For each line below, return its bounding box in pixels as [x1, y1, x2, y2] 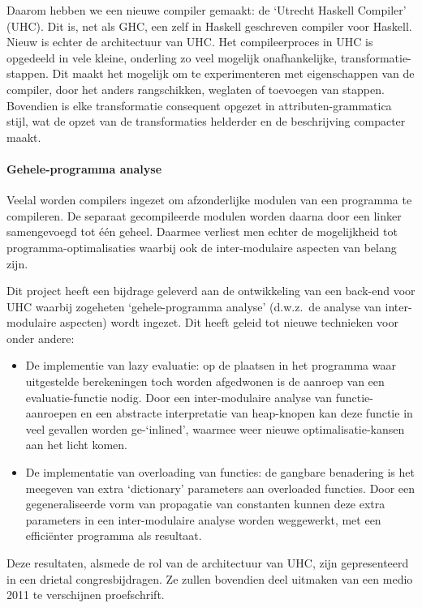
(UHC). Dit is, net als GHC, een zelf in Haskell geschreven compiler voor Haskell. [6, 17, 412, 34]
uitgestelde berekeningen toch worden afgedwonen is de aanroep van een [25, 373, 385, 390]
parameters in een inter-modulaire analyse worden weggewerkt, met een [25, 511, 381, 528]
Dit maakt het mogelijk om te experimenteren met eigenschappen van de [52, 65, 415, 82]
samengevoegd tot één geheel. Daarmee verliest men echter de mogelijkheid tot [6, 223, 398, 240]
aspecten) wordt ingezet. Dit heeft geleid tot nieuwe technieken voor [59, 314, 398, 331]
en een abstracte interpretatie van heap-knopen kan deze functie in [80, 405, 413, 422]
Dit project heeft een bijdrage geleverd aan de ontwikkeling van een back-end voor [6, 282, 416, 299]
